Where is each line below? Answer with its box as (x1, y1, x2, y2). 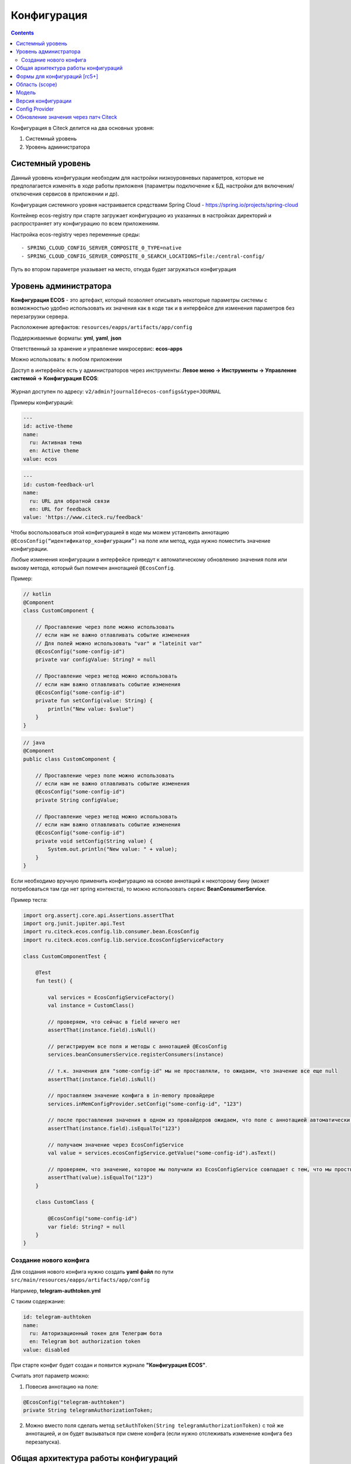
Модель (16, 89, 36, 96)
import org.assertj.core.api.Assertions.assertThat (23, 912, 175, 919)
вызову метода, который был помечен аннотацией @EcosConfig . (11, 564, 175, 571)
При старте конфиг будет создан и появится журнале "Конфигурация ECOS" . (11, 1362, 207, 1369)
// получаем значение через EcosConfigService (47, 1141, 184, 1148)
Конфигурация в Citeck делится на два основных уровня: (11, 124, 154, 131)
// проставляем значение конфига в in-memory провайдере (47, 1092, 215, 1099)
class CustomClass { (35, 1199, 95, 1206)
